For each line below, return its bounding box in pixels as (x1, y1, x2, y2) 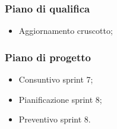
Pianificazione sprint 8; (18, 93, 102, 105)
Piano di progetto (5, 49, 91, 64)
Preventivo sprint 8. (18, 113, 91, 125)
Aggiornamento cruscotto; (18, 24, 113, 37)
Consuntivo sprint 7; (18, 73, 93, 86)
